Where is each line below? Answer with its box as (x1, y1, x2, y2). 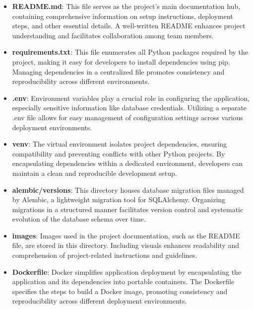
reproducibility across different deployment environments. (12, 296, 187, 306)
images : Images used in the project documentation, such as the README (12, 230, 240, 240)
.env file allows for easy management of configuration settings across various (12, 112, 243, 122)
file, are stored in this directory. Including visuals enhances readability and (12, 240, 239, 250)
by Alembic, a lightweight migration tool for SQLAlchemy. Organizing (12, 194, 226, 205)
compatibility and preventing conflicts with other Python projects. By (12, 148, 225, 158)
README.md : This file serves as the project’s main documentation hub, (12, 1, 241, 11)
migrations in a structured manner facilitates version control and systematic (12, 204, 244, 214)
